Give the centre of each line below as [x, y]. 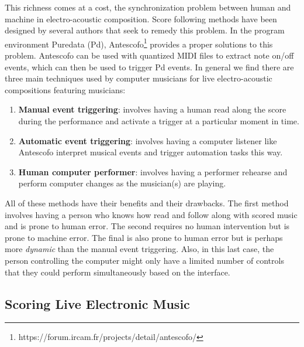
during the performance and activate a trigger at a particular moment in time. [159, 121]
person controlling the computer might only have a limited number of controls [144, 260]
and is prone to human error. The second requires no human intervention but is [147, 226]
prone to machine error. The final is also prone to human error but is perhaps [144, 237]
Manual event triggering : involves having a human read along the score [152, 109]
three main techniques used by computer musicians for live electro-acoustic [139, 78]
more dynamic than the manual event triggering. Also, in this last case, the [139, 249]
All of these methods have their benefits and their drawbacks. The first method [147, 203]
